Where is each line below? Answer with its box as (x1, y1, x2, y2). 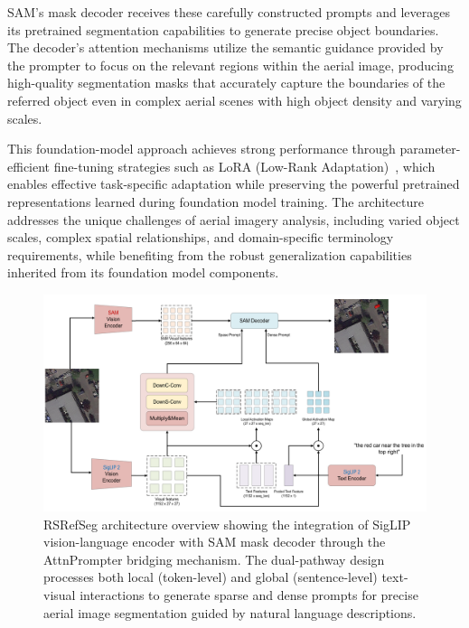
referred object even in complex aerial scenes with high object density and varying (7, 90, 462, 109)
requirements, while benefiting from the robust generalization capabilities (7, 245, 412, 264)
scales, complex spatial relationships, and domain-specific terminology (7, 228, 394, 247)
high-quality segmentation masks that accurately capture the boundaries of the (7, 73, 446, 92)
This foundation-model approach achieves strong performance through (7, 139, 396, 158)
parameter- (399, 139, 461, 158)
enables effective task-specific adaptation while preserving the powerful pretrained (7, 174, 460, 193)
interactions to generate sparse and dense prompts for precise (80, 586, 418, 605)
